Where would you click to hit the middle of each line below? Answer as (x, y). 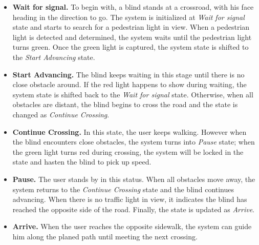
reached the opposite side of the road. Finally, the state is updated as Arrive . (133, 209)
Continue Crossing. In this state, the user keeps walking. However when (129, 131)
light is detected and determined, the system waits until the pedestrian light (132, 37)
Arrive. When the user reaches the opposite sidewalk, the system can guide (132, 226)
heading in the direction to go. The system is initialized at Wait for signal (128, 17)
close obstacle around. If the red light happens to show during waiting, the (129, 84)
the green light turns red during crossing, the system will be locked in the (128, 151)
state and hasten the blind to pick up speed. (82, 162)
